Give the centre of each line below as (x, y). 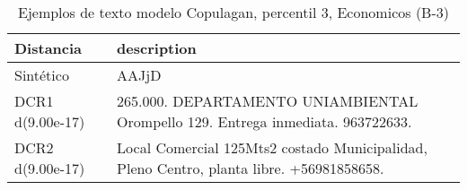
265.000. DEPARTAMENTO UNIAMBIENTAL (268, 101)
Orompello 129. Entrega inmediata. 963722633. (264, 121)
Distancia (48, 48)
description (157, 48)
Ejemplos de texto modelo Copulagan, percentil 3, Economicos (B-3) (233, 12)
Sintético (42, 75)
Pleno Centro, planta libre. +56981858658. (251, 168)
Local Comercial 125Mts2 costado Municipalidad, (272, 147)
